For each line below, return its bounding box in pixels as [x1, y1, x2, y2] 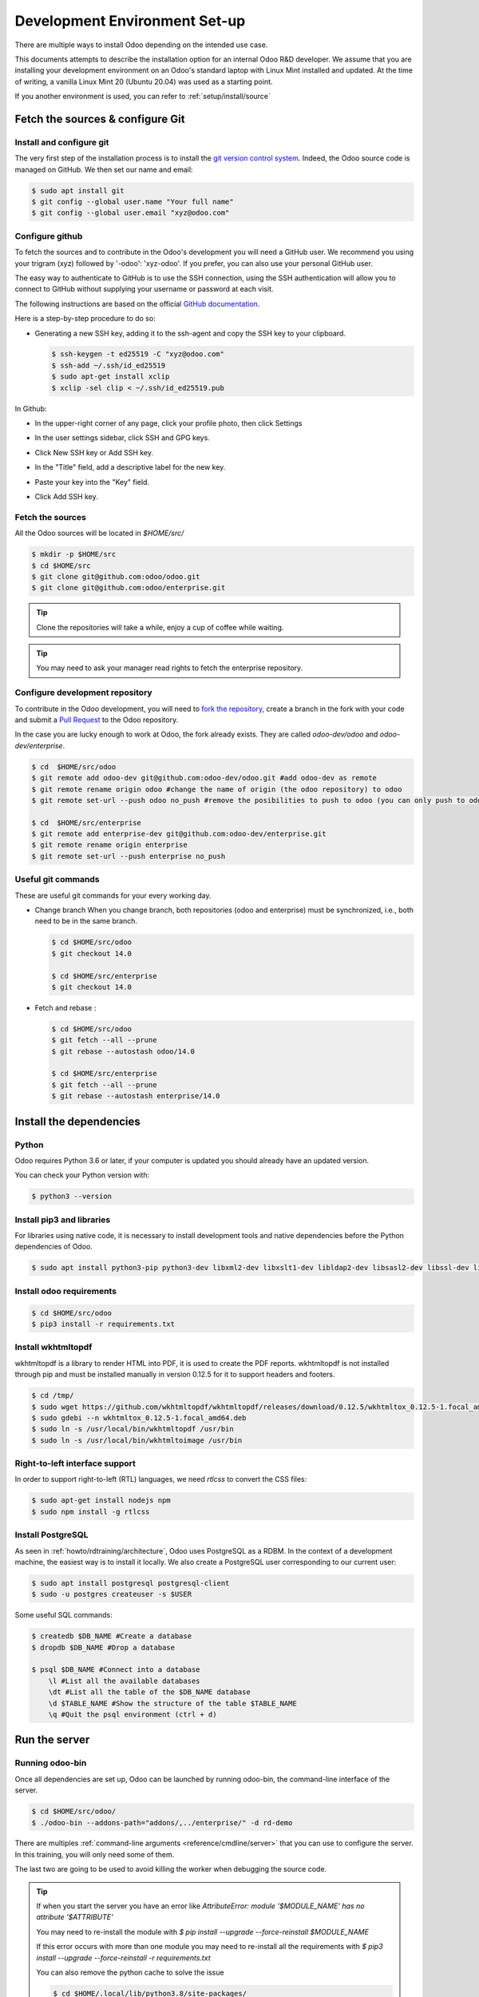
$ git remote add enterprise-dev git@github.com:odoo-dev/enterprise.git [31, 829, 327, 839]
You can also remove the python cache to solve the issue [36, 1967, 224, 1977]
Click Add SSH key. [34, 491, 99, 501]
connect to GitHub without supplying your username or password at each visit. [14, 284, 275, 294]
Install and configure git [14, 137, 109, 148]
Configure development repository [14, 687, 152, 698]
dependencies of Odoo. [14, 1242, 93, 1252]
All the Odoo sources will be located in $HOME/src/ [14, 528, 184, 538]
